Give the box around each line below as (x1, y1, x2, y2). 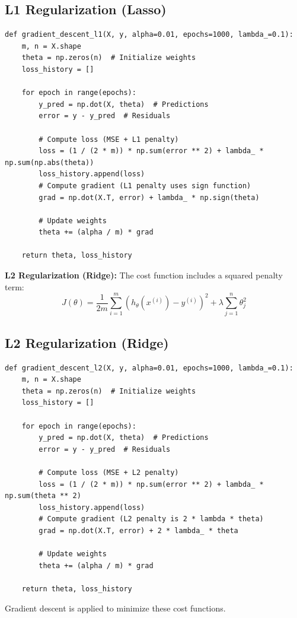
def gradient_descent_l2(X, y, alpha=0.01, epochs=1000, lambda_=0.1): (5, 363, 293, 372)
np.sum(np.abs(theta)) (5, 158, 94, 167)
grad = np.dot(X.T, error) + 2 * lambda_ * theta (39, 526, 238, 535)
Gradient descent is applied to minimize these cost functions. (5, 602, 226, 614)
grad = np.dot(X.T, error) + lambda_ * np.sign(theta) (39, 193, 260, 202)
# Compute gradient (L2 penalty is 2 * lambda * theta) (39, 515, 264, 524)
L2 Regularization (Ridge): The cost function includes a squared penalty (5, 269, 283, 281)
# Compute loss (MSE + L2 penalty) (39, 468, 179, 477)
